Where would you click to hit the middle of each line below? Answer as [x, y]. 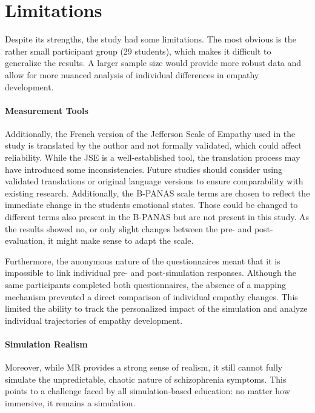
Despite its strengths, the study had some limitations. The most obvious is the [151, 39]
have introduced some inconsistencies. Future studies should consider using [144, 169]
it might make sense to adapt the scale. [121, 240]
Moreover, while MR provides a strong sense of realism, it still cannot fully [144, 367]
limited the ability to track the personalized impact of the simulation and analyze [156, 308]
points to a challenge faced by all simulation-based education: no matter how [148, 391]
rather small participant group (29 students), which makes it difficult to [138, 51]
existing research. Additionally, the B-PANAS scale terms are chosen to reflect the [157, 193]
